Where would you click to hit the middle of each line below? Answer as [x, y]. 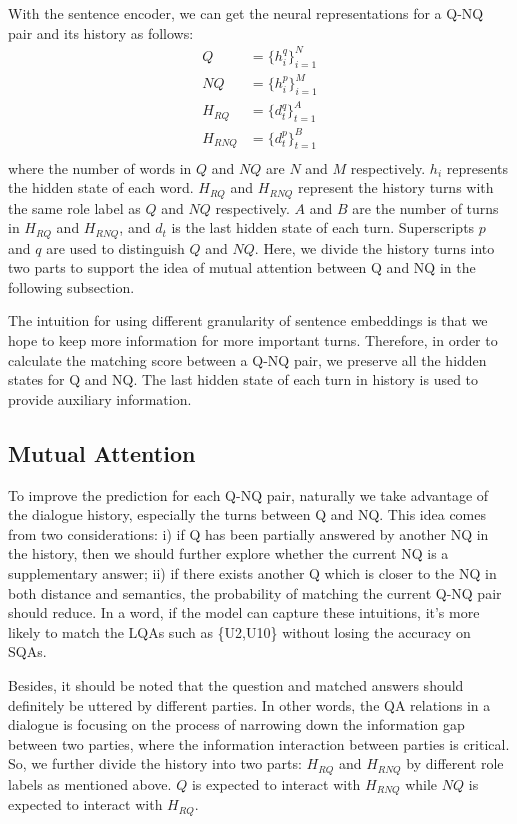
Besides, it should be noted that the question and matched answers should [236, 684]
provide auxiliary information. [100, 398]
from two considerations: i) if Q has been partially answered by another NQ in [248, 533]
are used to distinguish [115, 247]
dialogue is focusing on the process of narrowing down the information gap [236, 724]
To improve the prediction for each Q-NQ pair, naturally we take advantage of [248, 494]
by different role [455, 763]
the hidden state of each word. [101, 187]
